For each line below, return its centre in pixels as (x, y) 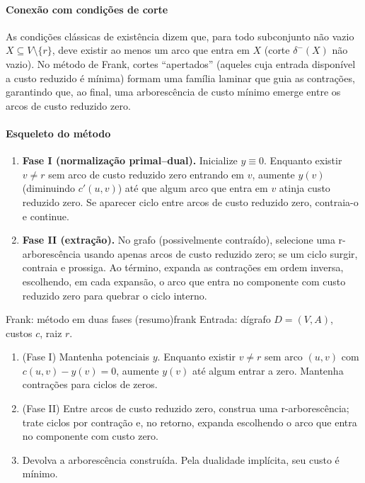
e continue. (46, 216)
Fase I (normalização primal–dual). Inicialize (130, 160)
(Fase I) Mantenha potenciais (86, 357)
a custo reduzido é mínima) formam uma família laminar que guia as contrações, (180, 78)
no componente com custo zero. (90, 436)
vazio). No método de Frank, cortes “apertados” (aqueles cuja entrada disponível (181, 63)
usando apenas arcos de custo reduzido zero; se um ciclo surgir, (221, 253)
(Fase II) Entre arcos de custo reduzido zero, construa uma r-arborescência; (186, 408)
